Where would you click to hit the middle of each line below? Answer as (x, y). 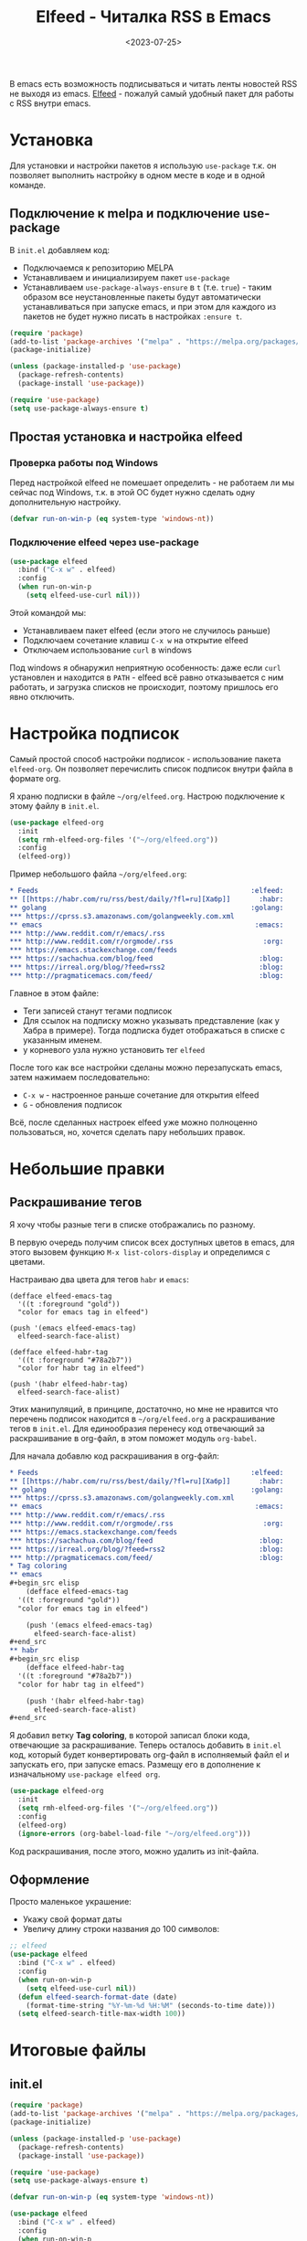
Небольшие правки (87, 1169)
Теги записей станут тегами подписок (97, 1011)
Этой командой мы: (48, 612)
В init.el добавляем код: (60, 250)
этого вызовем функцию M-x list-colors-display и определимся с (140, 1252)
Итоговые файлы (78, 2050)
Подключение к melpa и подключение (125, 213)
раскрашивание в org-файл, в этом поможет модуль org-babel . (133, 1438)
